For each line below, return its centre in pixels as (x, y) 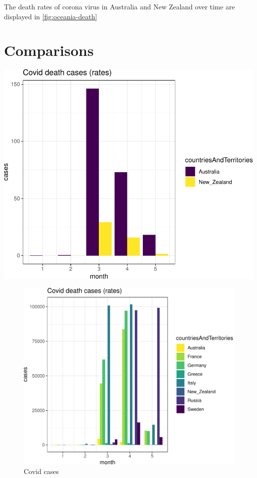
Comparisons (49, 50)
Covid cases (41, 471)
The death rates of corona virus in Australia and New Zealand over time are (120, 6)
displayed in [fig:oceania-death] (51, 16)
